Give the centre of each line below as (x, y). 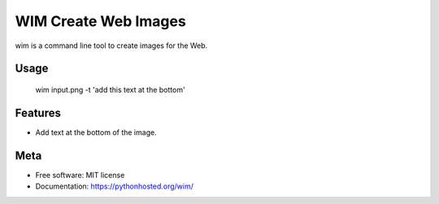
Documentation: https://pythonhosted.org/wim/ (115, 186)
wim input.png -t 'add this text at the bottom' (111, 89)
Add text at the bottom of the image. (96, 132)
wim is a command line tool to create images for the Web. (111, 46)
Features (38, 113)
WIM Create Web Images (100, 21)
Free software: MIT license (80, 175)
